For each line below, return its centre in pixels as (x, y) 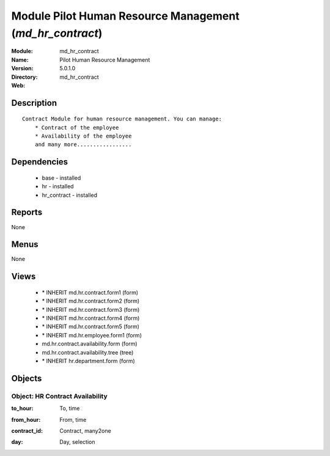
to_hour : (22, 408)
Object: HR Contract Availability (60, 396)
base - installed (61, 178)
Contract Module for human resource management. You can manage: (122, 119)
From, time (73, 419)
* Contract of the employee (77, 127)
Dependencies (40, 162)
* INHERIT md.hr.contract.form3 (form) (91, 309)
